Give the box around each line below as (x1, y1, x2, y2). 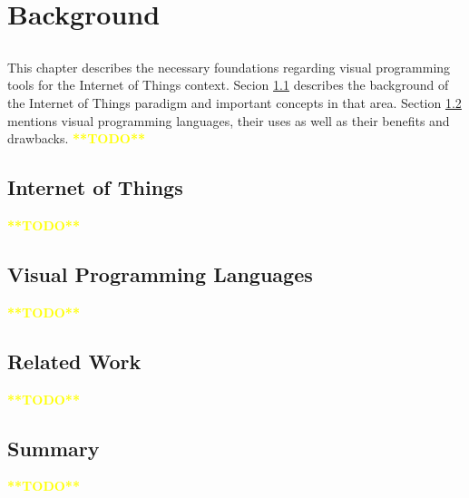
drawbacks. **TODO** (7, 129, 146, 148)
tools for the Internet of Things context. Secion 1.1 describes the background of (7, 75, 449, 94)
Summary (7, 434, 100, 462)
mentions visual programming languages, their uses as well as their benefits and (7, 111, 450, 130)
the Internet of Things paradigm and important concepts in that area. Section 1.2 (7, 93, 462, 112)
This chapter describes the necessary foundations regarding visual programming (7, 57, 451, 76)
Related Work (7, 347, 142, 375)
